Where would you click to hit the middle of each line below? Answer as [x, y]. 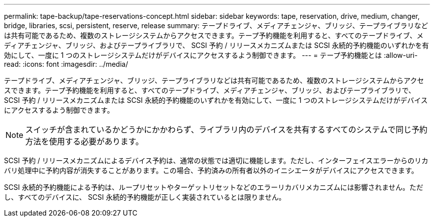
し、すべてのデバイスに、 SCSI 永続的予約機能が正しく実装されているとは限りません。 [145, 197]
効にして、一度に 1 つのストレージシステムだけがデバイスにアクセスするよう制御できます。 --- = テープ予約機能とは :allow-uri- [211, 55]
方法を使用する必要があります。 [84, 141]
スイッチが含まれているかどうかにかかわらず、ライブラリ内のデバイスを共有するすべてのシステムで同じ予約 [226, 130]
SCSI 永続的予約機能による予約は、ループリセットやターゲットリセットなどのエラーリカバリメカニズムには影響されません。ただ [214, 187]
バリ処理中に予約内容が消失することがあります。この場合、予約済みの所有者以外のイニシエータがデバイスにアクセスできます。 [211, 170]
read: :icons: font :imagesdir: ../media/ [66, 64]
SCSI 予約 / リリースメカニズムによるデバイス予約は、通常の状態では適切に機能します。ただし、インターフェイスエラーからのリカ [216, 160]
